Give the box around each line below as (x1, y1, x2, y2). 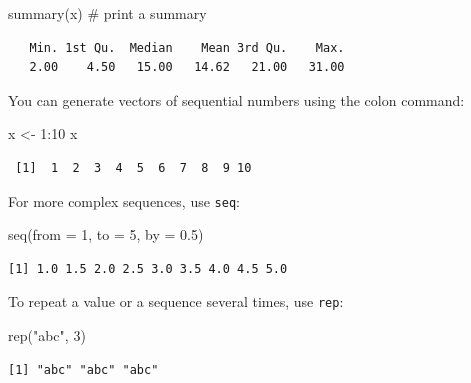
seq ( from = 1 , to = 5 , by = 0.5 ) (8, 224, 204, 245)
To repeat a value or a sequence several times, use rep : (8, 291, 344, 312)
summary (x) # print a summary (8, 3, 207, 23)
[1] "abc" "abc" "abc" (8, 362, 159, 377)
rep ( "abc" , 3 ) (8, 325, 86, 346)
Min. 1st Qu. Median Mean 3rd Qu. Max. (29, 40, 345, 55)
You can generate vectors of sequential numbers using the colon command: (8, 89, 465, 110)
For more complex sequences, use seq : (8, 190, 240, 211)
